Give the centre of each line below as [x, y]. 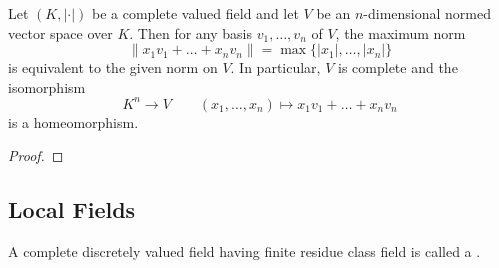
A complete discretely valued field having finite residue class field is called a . [244, 251]
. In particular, [275, 67]
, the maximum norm [400, 32]
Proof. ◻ [36, 155]
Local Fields [72, 209]
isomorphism [47, 86]
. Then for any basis [190, 32]
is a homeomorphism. [73, 121]
